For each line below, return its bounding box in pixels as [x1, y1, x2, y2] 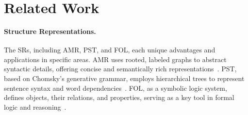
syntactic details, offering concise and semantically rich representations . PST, [4, 64, 237, 74]
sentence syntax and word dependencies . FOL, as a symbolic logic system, [4, 82, 227, 93]
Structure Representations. [4, 26, 96, 36]
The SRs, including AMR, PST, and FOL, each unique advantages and [4, 45, 215, 55]
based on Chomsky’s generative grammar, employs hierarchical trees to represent [4, 73, 245, 83]
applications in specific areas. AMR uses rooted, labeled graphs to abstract [4, 54, 227, 64]
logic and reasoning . [4, 101, 66, 112]
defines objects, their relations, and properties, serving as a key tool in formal [4, 92, 234, 102]
